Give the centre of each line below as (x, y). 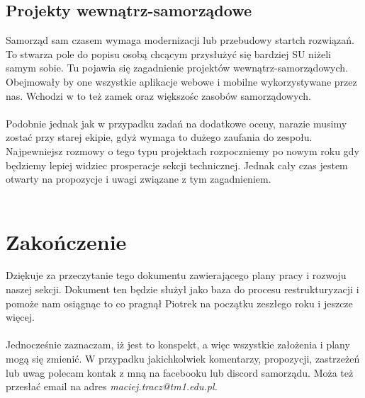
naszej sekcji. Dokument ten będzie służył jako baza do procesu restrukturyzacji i (182, 289)
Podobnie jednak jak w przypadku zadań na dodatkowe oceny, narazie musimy (176, 123)
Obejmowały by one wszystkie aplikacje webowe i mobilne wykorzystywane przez (181, 81)
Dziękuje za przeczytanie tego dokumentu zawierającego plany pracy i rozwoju (176, 275)
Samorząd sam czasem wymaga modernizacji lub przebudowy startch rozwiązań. (180, 40)
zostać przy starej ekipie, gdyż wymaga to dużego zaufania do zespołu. (159, 137)
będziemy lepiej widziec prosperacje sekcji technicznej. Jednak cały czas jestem (177, 165)
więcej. (20, 317)
